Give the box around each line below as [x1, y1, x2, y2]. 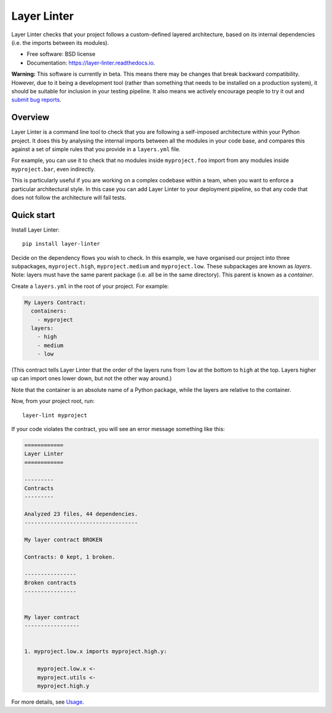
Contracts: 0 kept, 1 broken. [24, 553, 116, 561]
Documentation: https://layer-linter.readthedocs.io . [26, 59, 156, 66]
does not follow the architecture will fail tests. [11, 193, 127, 201]
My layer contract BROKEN [24, 536, 103, 544]
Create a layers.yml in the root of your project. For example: [11, 282, 169, 290]
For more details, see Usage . [11, 698, 84, 706]
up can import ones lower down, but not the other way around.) [11, 375, 172, 382]
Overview [11, 112, 50, 123]
